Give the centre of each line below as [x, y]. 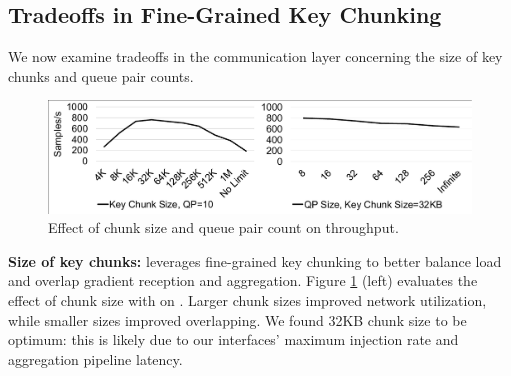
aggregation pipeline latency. [95, 358]
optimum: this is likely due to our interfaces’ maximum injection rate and [233, 339]
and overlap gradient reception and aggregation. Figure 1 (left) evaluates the [243, 280]
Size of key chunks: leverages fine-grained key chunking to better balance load [255, 260]
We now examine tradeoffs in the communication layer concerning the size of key [255, 56]
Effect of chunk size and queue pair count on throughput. [223, 227]
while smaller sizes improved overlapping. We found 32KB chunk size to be [237, 319]
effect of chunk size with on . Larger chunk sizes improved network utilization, [247, 299]
